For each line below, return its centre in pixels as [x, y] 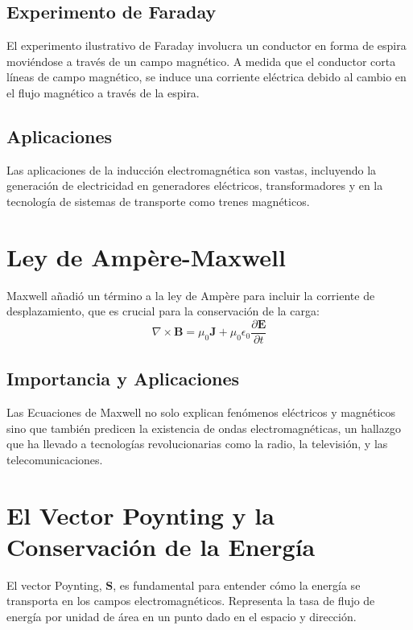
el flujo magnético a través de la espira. [103, 92]
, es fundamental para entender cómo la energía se [237, 585]
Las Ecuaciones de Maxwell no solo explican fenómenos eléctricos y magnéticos [201, 412]
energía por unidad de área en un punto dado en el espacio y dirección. [182, 617]
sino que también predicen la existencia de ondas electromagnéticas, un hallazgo [204, 428]
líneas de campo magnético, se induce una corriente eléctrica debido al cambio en [206, 77]
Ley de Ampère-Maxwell [146, 256]
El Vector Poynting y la [140, 515]
